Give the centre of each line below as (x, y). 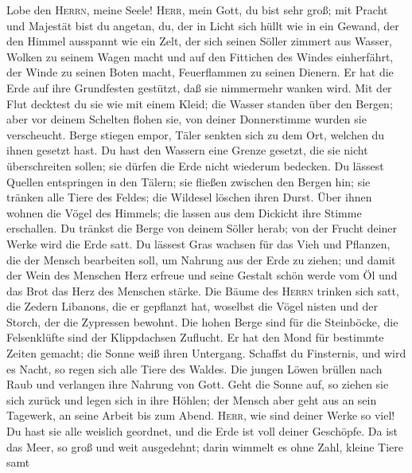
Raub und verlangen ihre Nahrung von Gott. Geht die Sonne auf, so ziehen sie (198, 384)
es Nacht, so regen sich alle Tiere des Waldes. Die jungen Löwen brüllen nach (194, 368)
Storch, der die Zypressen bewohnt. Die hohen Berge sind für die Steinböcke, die (202, 321)
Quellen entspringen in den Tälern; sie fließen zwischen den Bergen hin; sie (189, 181)
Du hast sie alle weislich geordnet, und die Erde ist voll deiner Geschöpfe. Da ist (202, 431)
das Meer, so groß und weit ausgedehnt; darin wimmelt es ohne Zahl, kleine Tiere (205, 446)
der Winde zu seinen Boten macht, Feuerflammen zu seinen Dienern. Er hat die (200, 72)
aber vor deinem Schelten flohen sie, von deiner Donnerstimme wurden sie (187, 119)
